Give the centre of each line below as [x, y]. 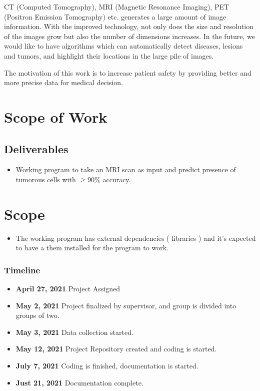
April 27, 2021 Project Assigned [68, 289]
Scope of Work [56, 116]
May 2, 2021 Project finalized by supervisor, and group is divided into [126, 305]
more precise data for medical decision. [63, 82]
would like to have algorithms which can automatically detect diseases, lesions [123, 46]
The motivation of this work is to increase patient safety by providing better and [128, 72]
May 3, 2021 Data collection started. [74, 332]
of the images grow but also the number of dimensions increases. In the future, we [129, 36]
